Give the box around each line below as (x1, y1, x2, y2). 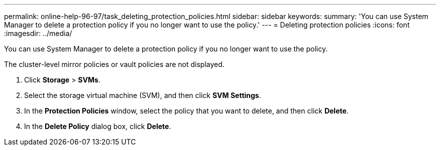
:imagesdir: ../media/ (4, 29, 72, 37)
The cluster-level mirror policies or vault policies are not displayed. (4, 60, 225, 68)
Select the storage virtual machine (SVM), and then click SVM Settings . (24, 91, 261, 99)
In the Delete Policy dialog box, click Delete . (24, 122, 171, 130)
